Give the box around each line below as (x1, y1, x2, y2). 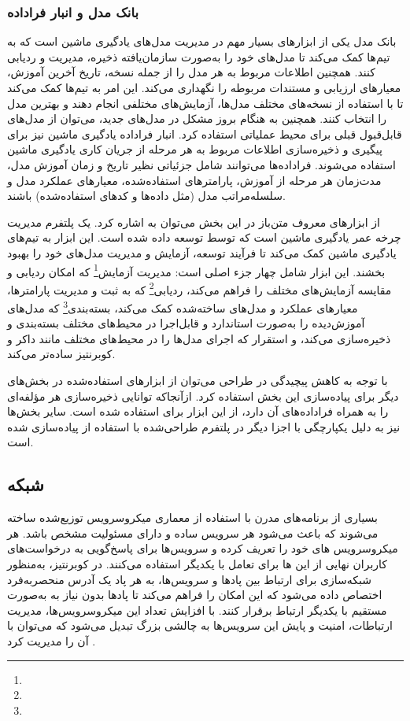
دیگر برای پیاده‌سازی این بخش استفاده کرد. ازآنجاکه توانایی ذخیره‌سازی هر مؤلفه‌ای (7, 387, 399, 404)
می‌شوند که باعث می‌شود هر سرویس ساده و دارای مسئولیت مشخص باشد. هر (7, 524, 379, 541)
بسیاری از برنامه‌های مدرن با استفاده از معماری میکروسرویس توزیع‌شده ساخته (7, 509, 378, 526)
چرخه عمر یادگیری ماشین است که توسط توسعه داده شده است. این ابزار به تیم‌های (7, 229, 401, 246)
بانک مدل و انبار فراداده (7, 2, 139, 21)
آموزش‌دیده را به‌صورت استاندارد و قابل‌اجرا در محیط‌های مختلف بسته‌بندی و (7, 315, 365, 331)
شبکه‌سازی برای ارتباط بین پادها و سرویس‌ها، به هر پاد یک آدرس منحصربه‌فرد (7, 571, 372, 587)
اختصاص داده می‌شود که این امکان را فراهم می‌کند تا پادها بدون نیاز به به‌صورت (7, 586, 382, 603)
